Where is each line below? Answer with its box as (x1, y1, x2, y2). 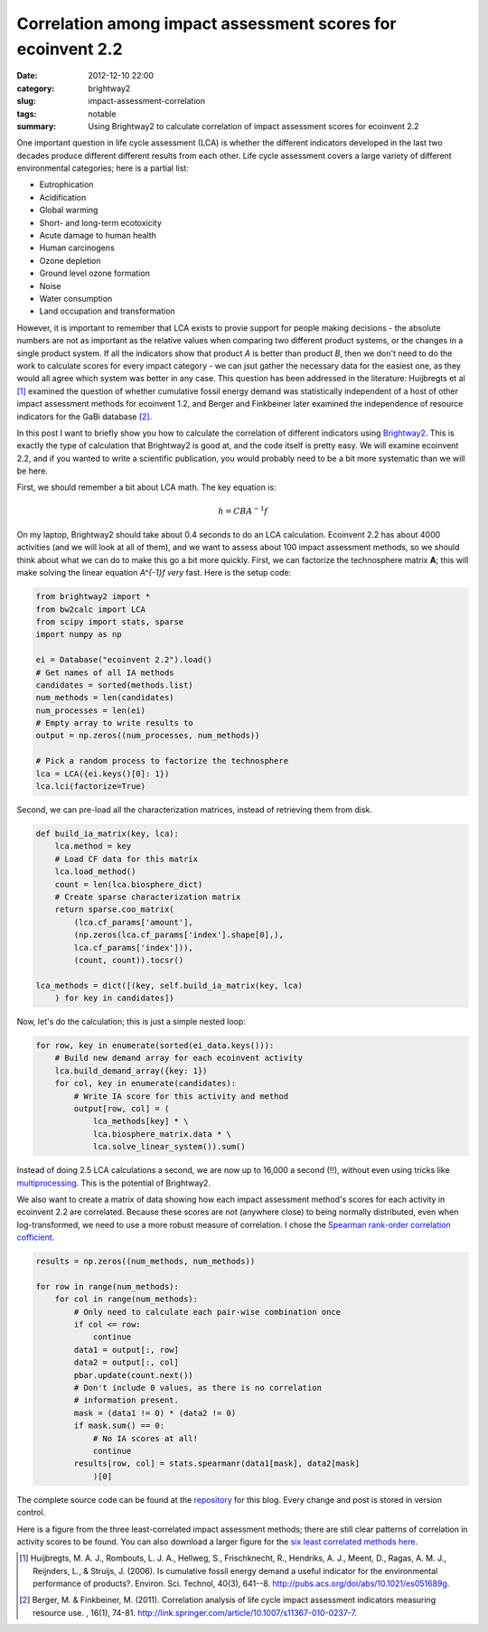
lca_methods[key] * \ (92, 1116, 189, 1127)
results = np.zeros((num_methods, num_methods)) (35, 1256, 256, 1267)
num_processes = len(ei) (35, 705, 146, 716)
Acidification (39, 192, 87, 202)
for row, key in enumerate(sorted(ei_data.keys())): (35, 1040, 275, 1051)
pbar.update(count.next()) (73, 1370, 193, 1380)
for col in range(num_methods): (54, 1294, 199, 1305)
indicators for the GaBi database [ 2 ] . (16, 411, 153, 422)
